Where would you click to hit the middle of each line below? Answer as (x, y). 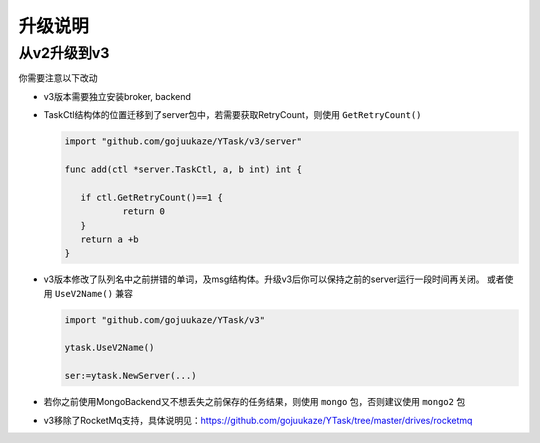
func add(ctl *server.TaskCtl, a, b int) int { (183, 169)
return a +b (109, 239)
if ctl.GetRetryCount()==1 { (152, 197)
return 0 (143, 211)
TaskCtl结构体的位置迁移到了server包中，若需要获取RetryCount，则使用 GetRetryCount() (232, 115)
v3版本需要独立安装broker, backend (117, 96)
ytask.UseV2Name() (109, 348)
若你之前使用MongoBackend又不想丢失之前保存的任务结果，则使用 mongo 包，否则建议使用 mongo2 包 (254, 402)
